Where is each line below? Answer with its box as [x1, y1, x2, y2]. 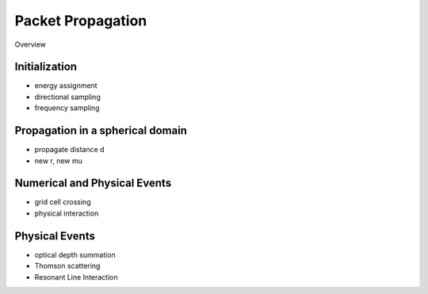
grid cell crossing [34, 197, 91, 207]
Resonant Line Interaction [34, 272, 118, 281]
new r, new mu [34, 155, 83, 166]
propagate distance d [34, 145, 105, 155]
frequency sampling [34, 103, 100, 113]
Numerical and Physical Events [14, 177, 172, 190]
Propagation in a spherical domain [14, 124, 188, 138]
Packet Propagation [14, 12, 147, 29]
